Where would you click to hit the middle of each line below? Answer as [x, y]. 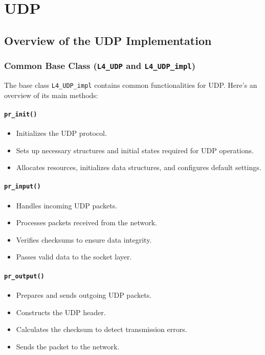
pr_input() [23, 187]
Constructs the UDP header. [61, 312]
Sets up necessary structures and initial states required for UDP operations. [135, 150]
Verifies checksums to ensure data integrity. [84, 239]
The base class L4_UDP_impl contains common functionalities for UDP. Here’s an [131, 85]
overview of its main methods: [51, 95]
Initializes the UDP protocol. [61, 133]
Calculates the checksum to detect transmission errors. [102, 329]
